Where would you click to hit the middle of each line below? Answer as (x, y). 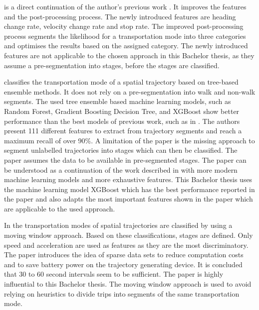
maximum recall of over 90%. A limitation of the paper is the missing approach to (129, 140)
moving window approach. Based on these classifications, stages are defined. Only (129, 235)
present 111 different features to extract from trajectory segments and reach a (123, 131)
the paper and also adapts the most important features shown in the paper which (129, 199)
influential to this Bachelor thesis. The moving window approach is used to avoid (128, 284)
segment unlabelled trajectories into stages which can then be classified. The (121, 150)
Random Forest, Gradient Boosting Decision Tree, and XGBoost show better (122, 111)
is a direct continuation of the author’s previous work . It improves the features (125, 6)
